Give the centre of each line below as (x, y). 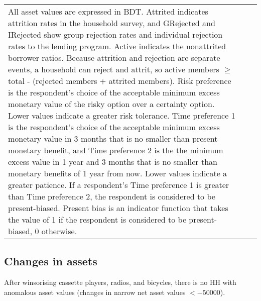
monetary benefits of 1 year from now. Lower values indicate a (118, 173)
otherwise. (59, 231)
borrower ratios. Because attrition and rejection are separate (114, 58)
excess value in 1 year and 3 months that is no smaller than (113, 162)
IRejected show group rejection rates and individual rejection (115, 34)
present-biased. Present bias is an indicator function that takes (118, 208)
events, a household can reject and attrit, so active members (114, 69)
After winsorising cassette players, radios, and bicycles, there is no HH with (120, 282)
